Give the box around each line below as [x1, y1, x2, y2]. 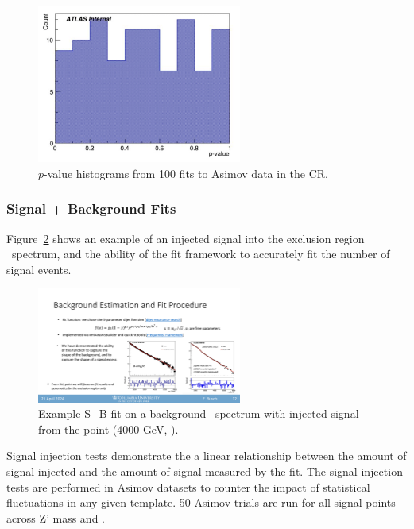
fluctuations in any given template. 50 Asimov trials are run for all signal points [6, 494, 396, 511]
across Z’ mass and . [6, 509, 105, 526]
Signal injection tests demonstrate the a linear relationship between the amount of [6, 447, 407, 464]
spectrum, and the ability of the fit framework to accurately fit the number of [11, 245, 390, 262]
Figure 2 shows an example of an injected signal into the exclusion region [6, 230, 365, 246]
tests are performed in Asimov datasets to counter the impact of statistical [6, 478, 370, 495]
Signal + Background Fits [6, 199, 176, 218]
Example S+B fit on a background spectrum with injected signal [38, 405, 359, 422]
